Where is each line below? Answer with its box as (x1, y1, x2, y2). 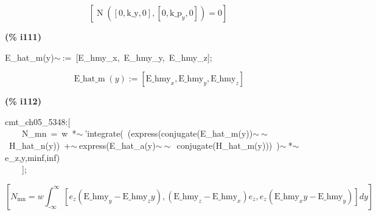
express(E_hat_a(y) (79, 138, 156, 151)
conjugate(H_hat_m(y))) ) (176, 138, 280, 151)
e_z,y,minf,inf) (5, 151, 60, 163)
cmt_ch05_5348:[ (5, 115, 71, 128)
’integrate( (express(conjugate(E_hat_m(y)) (85, 127, 253, 140)
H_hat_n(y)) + (9, 138, 71, 151)
